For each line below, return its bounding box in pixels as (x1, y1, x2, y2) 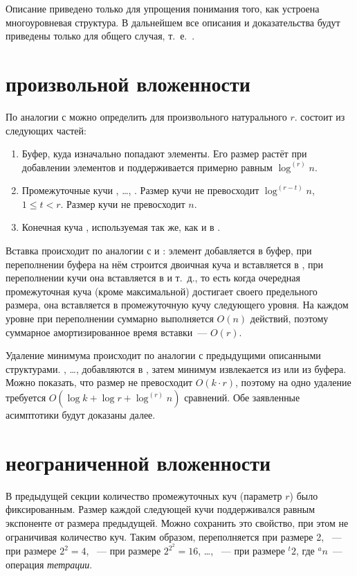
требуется (6, 390, 46, 404)
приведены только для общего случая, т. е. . (6, 28, 195, 43)
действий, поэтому (250, 311, 329, 326)
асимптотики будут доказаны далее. (6, 408, 156, 421)
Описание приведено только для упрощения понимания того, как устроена (6, 1, 320, 15)
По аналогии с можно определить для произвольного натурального (6, 109, 287, 123)
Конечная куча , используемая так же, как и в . (21, 220, 221, 234)
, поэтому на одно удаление (235, 375, 351, 390)
